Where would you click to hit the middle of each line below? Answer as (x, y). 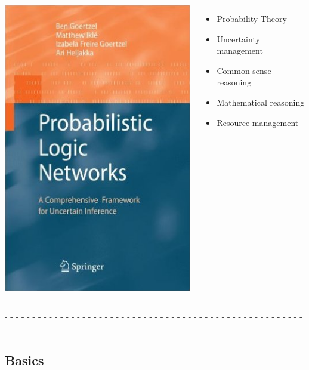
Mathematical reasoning (261, 102)
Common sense (244, 70)
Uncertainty (238, 38)
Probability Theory (252, 18)
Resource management (258, 122)
